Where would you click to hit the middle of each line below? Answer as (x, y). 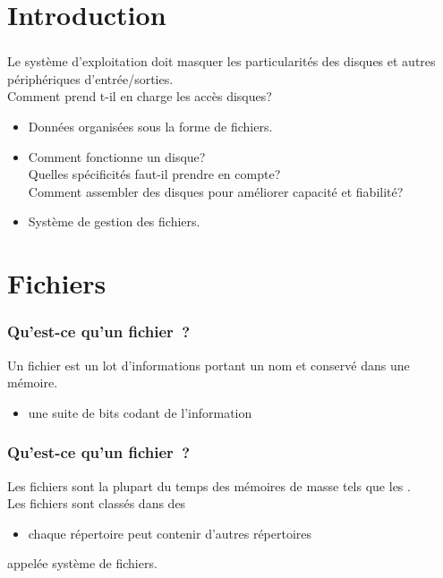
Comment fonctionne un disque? (117, 156)
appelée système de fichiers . (82, 563)
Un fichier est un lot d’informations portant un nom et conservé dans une (209, 365)
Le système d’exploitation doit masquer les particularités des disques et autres (221, 61)
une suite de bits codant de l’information (140, 412)
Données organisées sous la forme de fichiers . (150, 127)
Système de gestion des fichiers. (114, 221)
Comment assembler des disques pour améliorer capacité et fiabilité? (216, 191)
